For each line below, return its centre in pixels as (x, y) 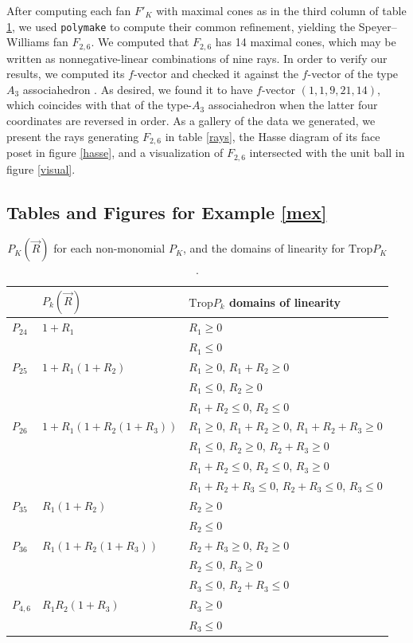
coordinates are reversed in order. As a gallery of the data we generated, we (191, 121)
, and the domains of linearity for (264, 248)
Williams (28, 42)
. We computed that (140, 42)
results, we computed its (66, 74)
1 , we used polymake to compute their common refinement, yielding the (181, 26)
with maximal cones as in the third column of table (281, 10)
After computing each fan (69, 10)
